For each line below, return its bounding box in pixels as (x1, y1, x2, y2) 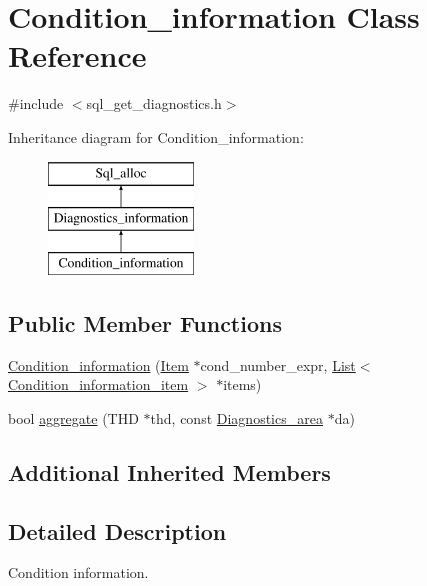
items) (223, 374, 262, 395)
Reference (8, 35, 147, 76)
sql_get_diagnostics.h (86, 93, 222, 114)
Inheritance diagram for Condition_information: (8, 126, 304, 147)
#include (8, 93, 64, 114)
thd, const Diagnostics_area (150, 407, 323, 428)
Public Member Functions (8, 307, 282, 338)
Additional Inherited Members (8, 456, 331, 487)
